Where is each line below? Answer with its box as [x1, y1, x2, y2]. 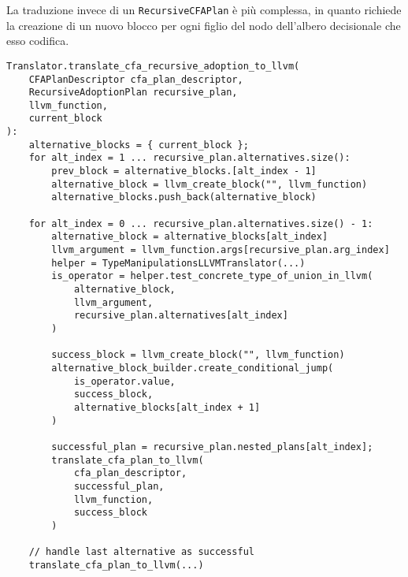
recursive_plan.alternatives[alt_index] [73, 310, 288, 322]
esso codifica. [6, 32, 69, 49]
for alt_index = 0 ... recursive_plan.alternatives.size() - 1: [28, 218, 373, 229]
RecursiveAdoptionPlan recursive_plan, [28, 87, 238, 99]
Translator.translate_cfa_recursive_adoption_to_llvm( [6, 60, 300, 72]
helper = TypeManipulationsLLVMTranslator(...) [51, 257, 306, 269]
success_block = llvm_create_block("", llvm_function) [51, 349, 345, 361]
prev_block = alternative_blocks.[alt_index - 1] [51, 166, 317, 177]
